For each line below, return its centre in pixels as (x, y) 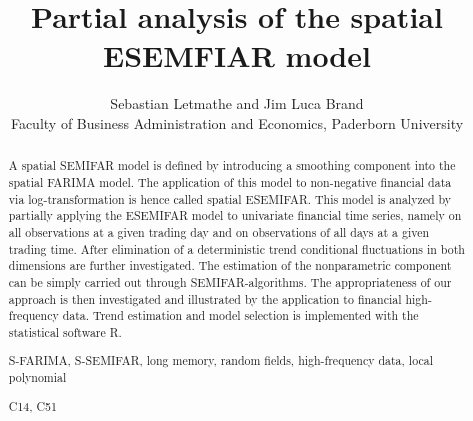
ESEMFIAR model (237, 55)
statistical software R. (65, 331)
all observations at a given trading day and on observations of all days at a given (219, 231)
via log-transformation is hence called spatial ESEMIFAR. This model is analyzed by (230, 198)
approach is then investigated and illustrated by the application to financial (205, 298)
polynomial (37, 377)
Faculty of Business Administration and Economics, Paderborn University (237, 122)
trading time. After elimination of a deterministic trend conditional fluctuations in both (236, 248)
